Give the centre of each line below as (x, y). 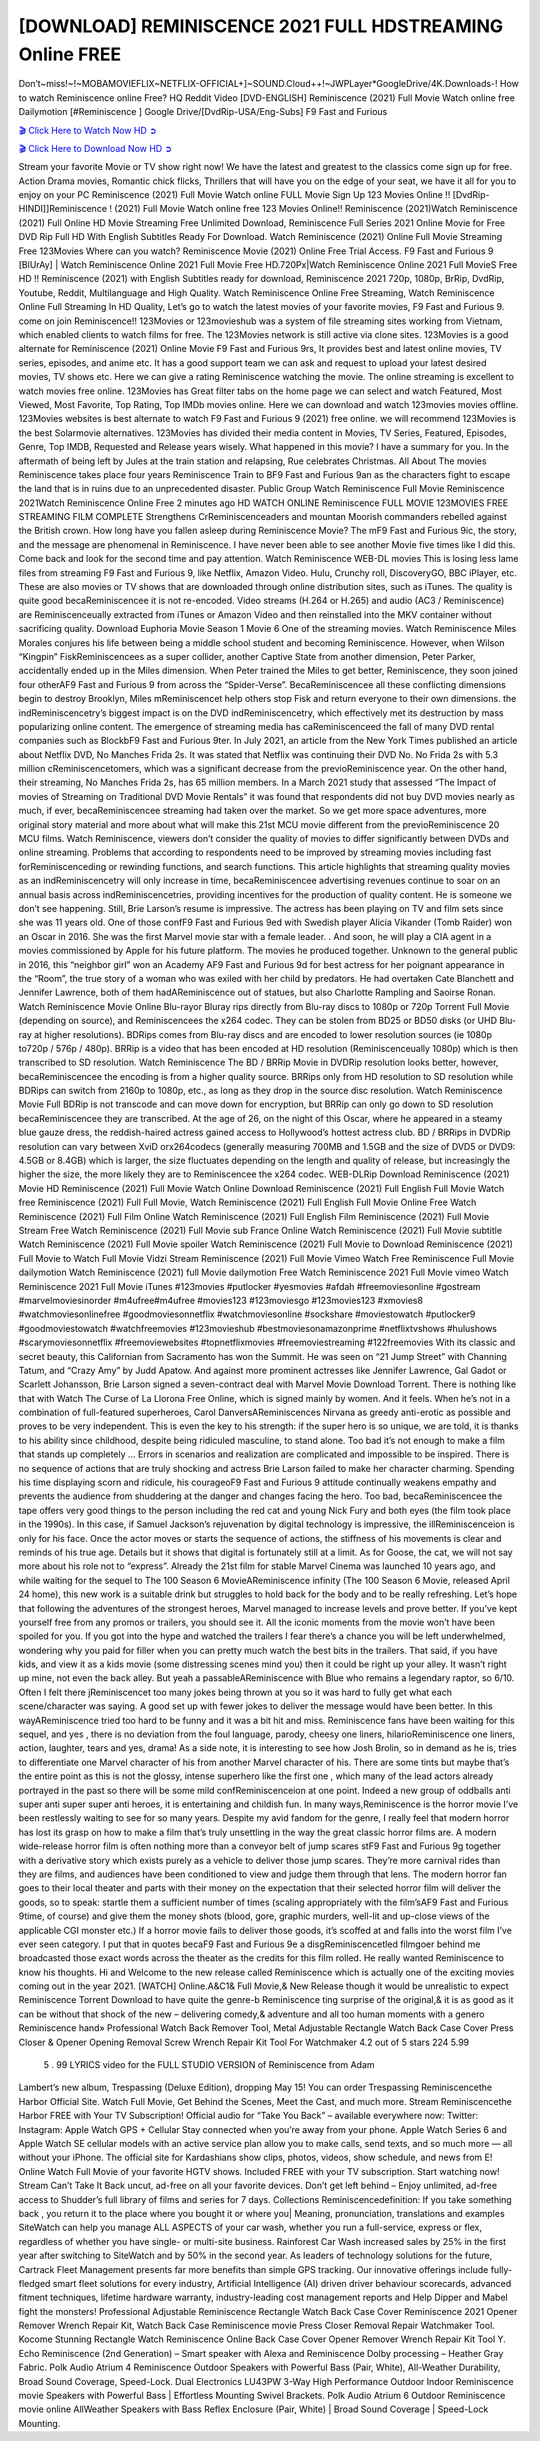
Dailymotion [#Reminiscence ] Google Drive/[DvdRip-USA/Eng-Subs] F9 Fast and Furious (203, 112)
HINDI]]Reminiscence (63, 209)
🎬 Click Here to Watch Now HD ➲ (87, 130)
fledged (34, 2283)
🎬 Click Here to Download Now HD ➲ (95, 148)
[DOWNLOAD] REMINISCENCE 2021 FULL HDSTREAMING (261, 26)
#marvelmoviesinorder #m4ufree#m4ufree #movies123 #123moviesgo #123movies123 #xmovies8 (221, 1300)
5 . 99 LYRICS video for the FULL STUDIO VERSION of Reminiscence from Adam (209, 2065)
